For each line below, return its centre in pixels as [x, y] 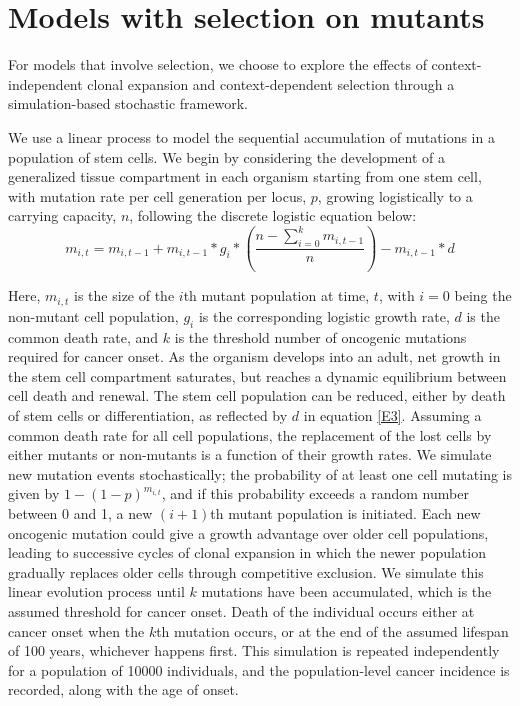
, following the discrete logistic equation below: [273, 215]
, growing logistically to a [395, 195]
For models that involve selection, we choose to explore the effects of [217, 64]
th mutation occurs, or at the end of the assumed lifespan [332, 630]
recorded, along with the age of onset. [123, 689]
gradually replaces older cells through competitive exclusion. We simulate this [246, 571]
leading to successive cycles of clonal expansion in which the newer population [247, 552]
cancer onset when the [76, 630]
